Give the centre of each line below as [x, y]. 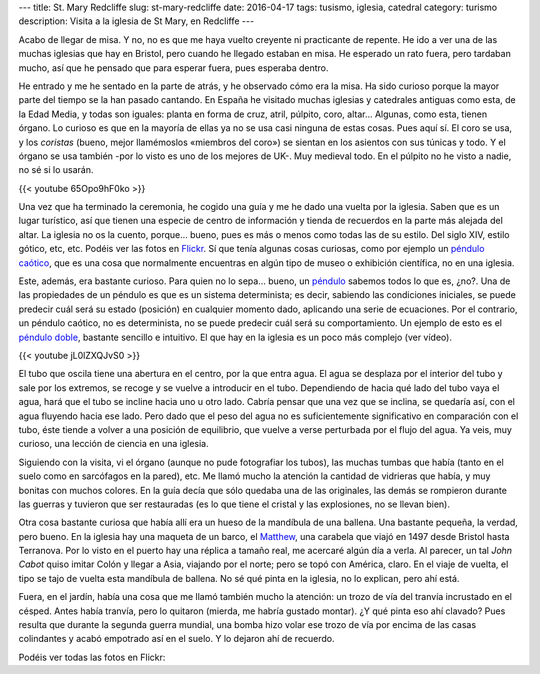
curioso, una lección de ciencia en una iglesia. [113, 444]
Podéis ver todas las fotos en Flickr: [92, 657]
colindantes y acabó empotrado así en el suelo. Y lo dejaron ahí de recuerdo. [176, 639]
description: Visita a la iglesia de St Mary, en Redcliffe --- [136, 21]
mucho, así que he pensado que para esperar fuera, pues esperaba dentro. [173, 67]
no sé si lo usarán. [56, 170]
